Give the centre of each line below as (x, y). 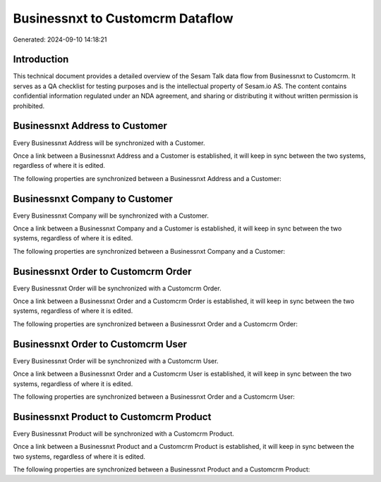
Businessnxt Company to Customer (93, 198)
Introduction (41, 60)
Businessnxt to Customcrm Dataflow (123, 18)
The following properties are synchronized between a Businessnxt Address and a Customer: (147, 178)
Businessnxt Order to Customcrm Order (102, 271)
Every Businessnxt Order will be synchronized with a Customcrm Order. (117, 288)
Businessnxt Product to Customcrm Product (112, 417)
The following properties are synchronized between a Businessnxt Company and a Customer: (149, 251)
